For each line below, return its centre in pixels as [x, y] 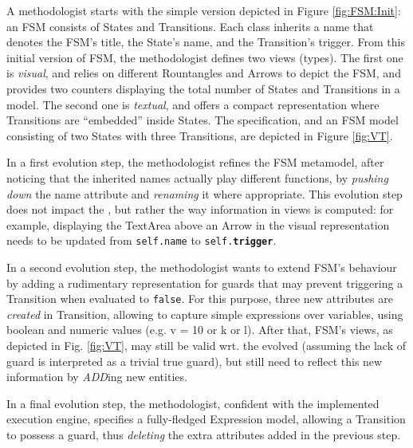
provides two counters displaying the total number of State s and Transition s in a [203, 88]
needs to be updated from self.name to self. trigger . [142, 240]
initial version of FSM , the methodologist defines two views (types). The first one [205, 57]
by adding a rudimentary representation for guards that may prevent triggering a [205, 283]
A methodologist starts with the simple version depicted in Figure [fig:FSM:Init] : [204, 10]
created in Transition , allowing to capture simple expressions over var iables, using [205, 314]
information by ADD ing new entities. [97, 377]
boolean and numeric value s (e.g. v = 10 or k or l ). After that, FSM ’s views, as [200, 330]
